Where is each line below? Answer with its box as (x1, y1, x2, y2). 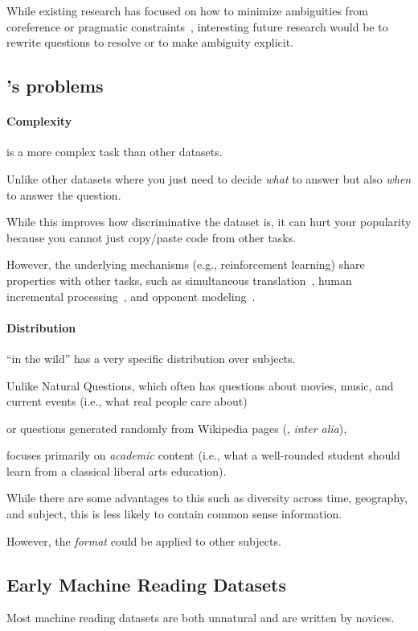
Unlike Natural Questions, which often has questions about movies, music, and (6, 377, 394, 394)
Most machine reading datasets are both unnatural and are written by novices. (6, 609, 395, 626)
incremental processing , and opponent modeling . (6, 287, 256, 304)
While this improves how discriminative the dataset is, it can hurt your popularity (6, 213, 412, 230)
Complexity (6, 113, 72, 130)
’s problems (6, 73, 104, 98)
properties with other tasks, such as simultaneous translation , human (6, 271, 352, 288)
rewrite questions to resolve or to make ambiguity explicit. (6, 34, 293, 51)
